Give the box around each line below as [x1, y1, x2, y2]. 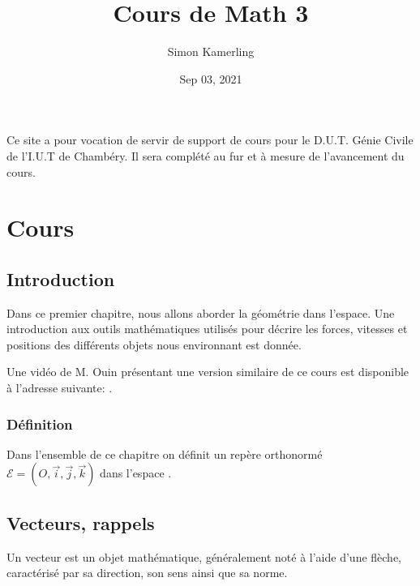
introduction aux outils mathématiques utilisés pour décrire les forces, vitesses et [6, 320, 408, 337]
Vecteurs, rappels [6, 510, 155, 535]
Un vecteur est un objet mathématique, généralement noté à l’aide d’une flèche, [6, 548, 402, 565]
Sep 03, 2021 [179, 70, 242, 87]
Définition [6, 413, 73, 434]
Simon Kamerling [167, 43, 255, 60]
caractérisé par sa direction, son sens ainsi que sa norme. [6, 564, 288, 581]
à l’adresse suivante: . [6, 379, 113, 396]
